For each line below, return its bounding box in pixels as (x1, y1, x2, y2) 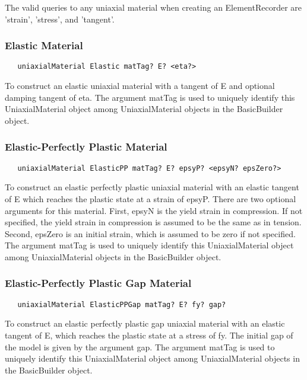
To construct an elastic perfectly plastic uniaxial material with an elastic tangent (5, 181, 299, 193)
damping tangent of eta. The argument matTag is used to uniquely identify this (5, 91, 295, 103)
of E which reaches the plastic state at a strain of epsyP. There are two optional (5, 192, 296, 205)
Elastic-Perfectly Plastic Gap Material (5, 276, 192, 290)
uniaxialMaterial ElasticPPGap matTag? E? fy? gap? (17, 300, 226, 309)
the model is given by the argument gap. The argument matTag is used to (5, 340, 275, 353)
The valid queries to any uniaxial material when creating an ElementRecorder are (5, 1, 302, 13)
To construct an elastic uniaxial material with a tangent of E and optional (5, 79, 275, 92)
